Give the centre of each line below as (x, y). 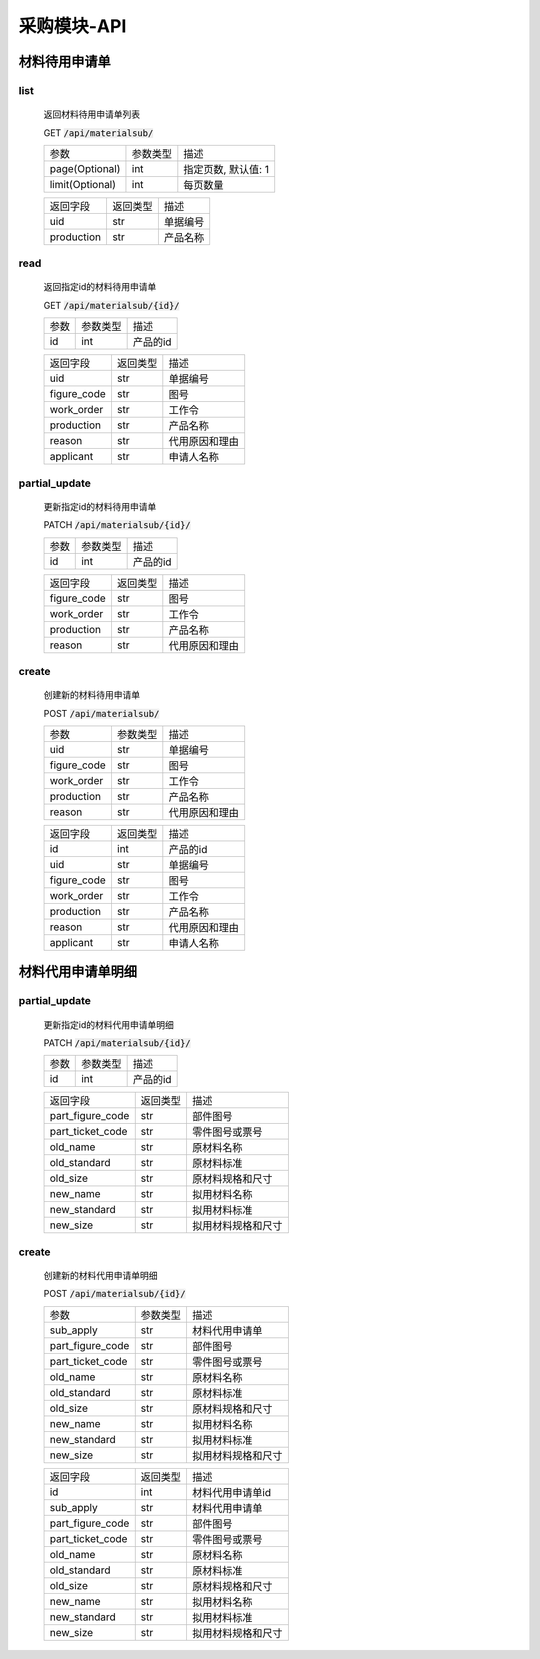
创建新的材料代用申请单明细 (100, 1275)
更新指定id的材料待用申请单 (100, 506)
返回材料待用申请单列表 (91, 114)
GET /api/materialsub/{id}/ (111, 305)
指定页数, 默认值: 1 (226, 169)
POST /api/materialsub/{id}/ (114, 1294)
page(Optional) (85, 168)
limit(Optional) (83, 184)
